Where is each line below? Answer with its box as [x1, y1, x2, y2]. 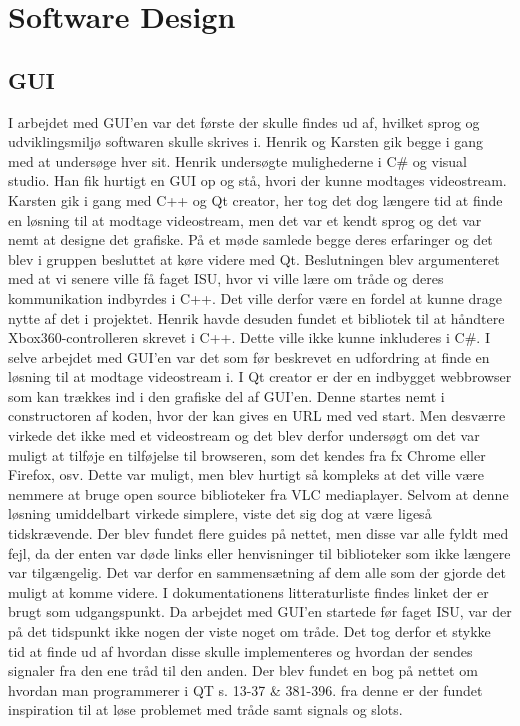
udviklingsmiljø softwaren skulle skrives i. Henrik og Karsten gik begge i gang [8, 131, 484, 152]
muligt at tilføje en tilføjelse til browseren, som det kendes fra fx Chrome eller [8, 444, 486, 465]
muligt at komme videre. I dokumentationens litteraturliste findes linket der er [8, 581, 489, 602]
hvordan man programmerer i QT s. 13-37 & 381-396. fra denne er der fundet [8, 679, 483, 700]
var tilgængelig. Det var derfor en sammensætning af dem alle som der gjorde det [8, 562, 507, 583]
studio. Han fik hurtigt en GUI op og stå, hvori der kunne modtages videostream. [8, 170, 507, 191]
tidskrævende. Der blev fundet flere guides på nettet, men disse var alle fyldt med [8, 523, 509, 544]
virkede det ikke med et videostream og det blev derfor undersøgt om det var [8, 425, 480, 446]
